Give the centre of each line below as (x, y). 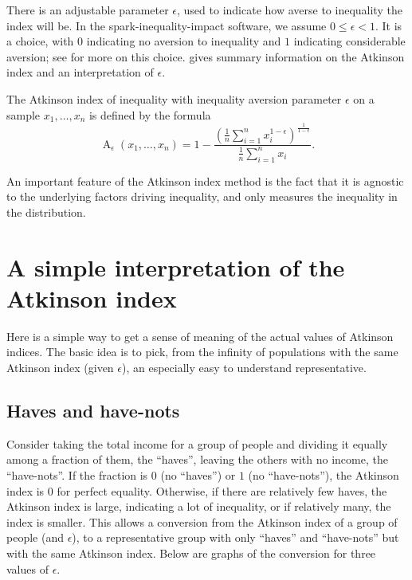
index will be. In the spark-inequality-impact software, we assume (167, 25)
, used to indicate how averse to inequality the (290, 10)
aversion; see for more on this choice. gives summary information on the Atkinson (206, 56)
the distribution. (46, 212)
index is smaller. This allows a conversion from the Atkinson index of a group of (202, 521)
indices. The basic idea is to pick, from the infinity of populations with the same (202, 352)
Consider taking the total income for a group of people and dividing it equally (197, 443)
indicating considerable (349, 41)
